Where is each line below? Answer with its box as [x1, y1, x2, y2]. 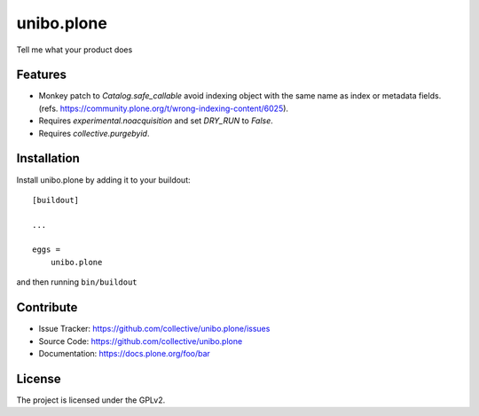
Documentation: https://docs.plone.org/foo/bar [38, 348, 210, 358]
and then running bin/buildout [16, 277, 137, 287]
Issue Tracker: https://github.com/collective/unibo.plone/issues [38, 324, 271, 334]
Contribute [16, 300, 78, 315]
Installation [16, 151, 80, 166]
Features [16, 67, 67, 82]
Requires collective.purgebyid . [38, 128, 150, 138]
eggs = [32, 245, 61, 255]
